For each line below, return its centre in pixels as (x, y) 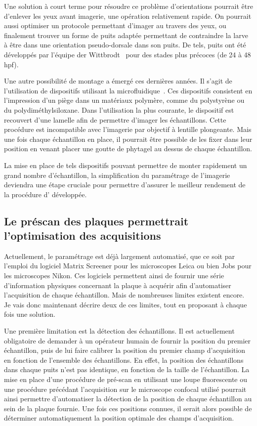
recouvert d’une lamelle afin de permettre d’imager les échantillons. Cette (115, 119)
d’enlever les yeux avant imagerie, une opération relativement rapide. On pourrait (128, 16)
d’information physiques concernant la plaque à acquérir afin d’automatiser (118, 285)
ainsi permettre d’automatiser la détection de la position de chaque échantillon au (128, 399)
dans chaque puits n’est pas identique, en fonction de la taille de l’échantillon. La (127, 369)
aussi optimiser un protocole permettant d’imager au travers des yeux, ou (115, 25)
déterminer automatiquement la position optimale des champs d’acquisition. (119, 418)
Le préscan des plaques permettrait (96, 221)
